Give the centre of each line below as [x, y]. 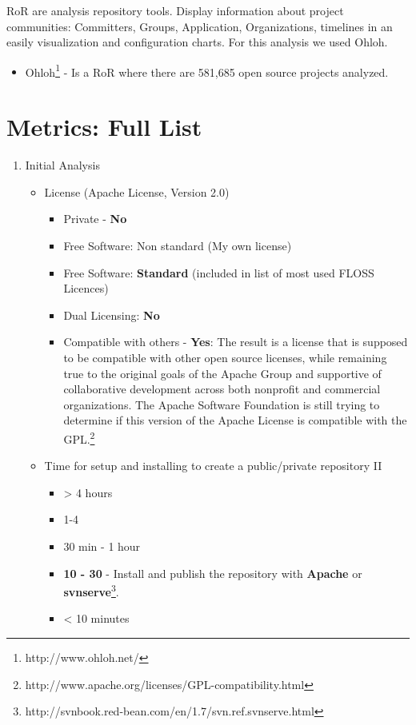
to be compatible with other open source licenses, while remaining [225, 357]
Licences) [86, 288]
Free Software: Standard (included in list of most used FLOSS [219, 272]
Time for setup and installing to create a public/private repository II [213, 466]
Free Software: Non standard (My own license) [178, 245]
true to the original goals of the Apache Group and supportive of [222, 373]
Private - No [95, 219]
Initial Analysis [62, 165]
